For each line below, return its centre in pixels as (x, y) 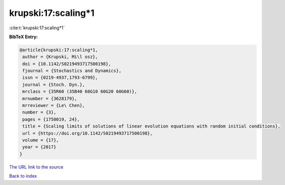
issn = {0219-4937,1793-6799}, (60, 78)
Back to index (23, 176)
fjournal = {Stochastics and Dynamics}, (72, 71)
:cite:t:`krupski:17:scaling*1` (37, 28)
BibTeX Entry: (24, 37)
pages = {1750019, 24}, (51, 119)
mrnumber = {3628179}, (50, 98)
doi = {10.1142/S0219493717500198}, (67, 64)
